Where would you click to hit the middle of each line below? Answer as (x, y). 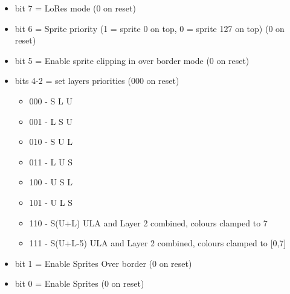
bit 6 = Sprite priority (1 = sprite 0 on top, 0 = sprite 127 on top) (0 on (150, 28)
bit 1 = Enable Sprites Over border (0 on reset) (103, 263)
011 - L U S (51, 161)
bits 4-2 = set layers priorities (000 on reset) (97, 81)
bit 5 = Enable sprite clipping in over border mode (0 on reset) (132, 60)
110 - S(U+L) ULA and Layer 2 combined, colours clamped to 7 (148, 222)
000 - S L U (51, 101)
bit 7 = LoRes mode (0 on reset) (75, 8)
